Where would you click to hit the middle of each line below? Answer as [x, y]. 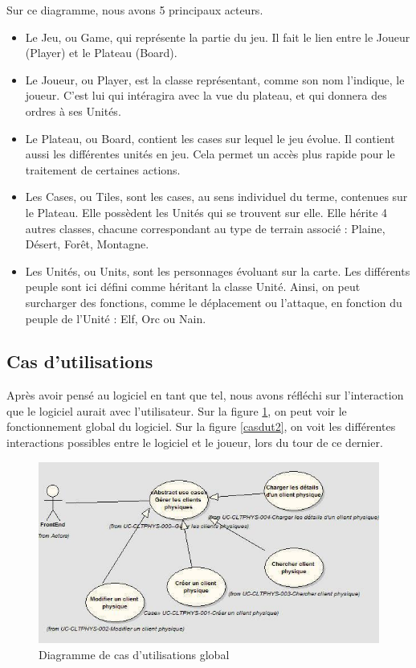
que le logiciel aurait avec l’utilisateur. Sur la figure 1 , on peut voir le [177, 410]
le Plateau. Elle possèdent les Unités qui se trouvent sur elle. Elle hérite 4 [206, 212]
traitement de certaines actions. [103, 169]
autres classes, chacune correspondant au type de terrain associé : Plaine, [205, 228]
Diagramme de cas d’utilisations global [134, 654]
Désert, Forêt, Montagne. [87, 244]
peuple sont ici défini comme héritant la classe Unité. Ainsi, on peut [193, 287]
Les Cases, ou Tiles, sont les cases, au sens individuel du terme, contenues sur [216, 197]
